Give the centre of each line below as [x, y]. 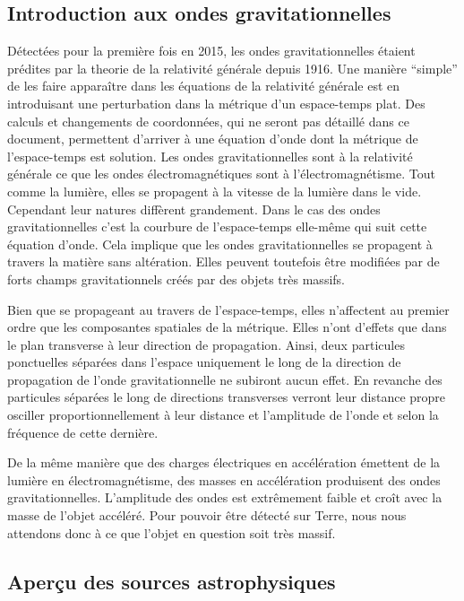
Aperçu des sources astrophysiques [172, 581]
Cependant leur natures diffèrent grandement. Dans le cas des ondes [194, 209]
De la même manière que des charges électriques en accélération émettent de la [224, 462]
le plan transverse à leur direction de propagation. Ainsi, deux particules [206, 344]
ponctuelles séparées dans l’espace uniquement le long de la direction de [204, 362]
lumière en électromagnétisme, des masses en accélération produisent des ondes [224, 479]
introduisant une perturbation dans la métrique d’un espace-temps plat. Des [216, 103]
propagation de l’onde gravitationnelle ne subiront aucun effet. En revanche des [225, 379]
